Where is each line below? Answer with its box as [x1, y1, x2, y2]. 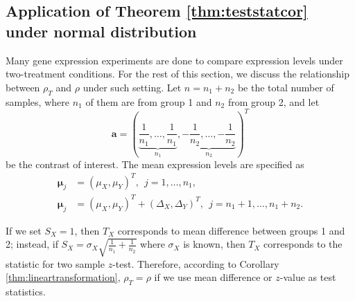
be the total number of [237, 80, 334, 94]
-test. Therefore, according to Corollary [112, 256, 279, 271]
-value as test [279, 270, 336, 284]
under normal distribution [6, 20, 197, 42]
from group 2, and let [227, 94, 320, 109]
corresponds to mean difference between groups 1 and [117, 223, 345, 237]
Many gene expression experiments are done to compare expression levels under [6, 53, 343, 67]
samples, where [6, 94, 69, 109]
